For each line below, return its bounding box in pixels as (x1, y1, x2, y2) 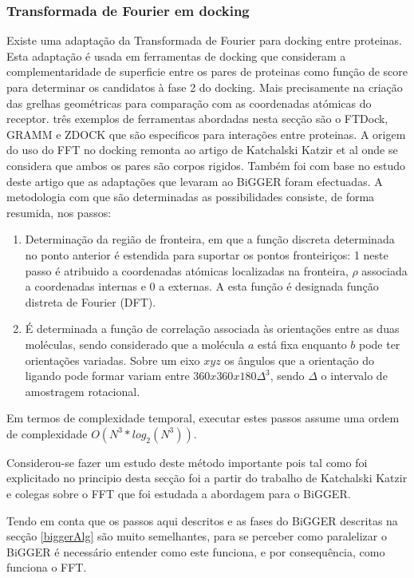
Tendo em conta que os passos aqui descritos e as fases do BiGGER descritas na (6, 512, 398, 529)
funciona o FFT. (6, 559, 87, 576)
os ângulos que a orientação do (224, 351, 374, 368)
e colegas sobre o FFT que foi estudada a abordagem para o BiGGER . (6, 485, 351, 502)
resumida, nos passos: (6, 204, 112, 220)
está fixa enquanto (257, 335, 347, 352)
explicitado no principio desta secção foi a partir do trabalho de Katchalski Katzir (6, 469, 408, 486)
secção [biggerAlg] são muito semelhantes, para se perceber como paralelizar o (6, 528, 387, 544)
